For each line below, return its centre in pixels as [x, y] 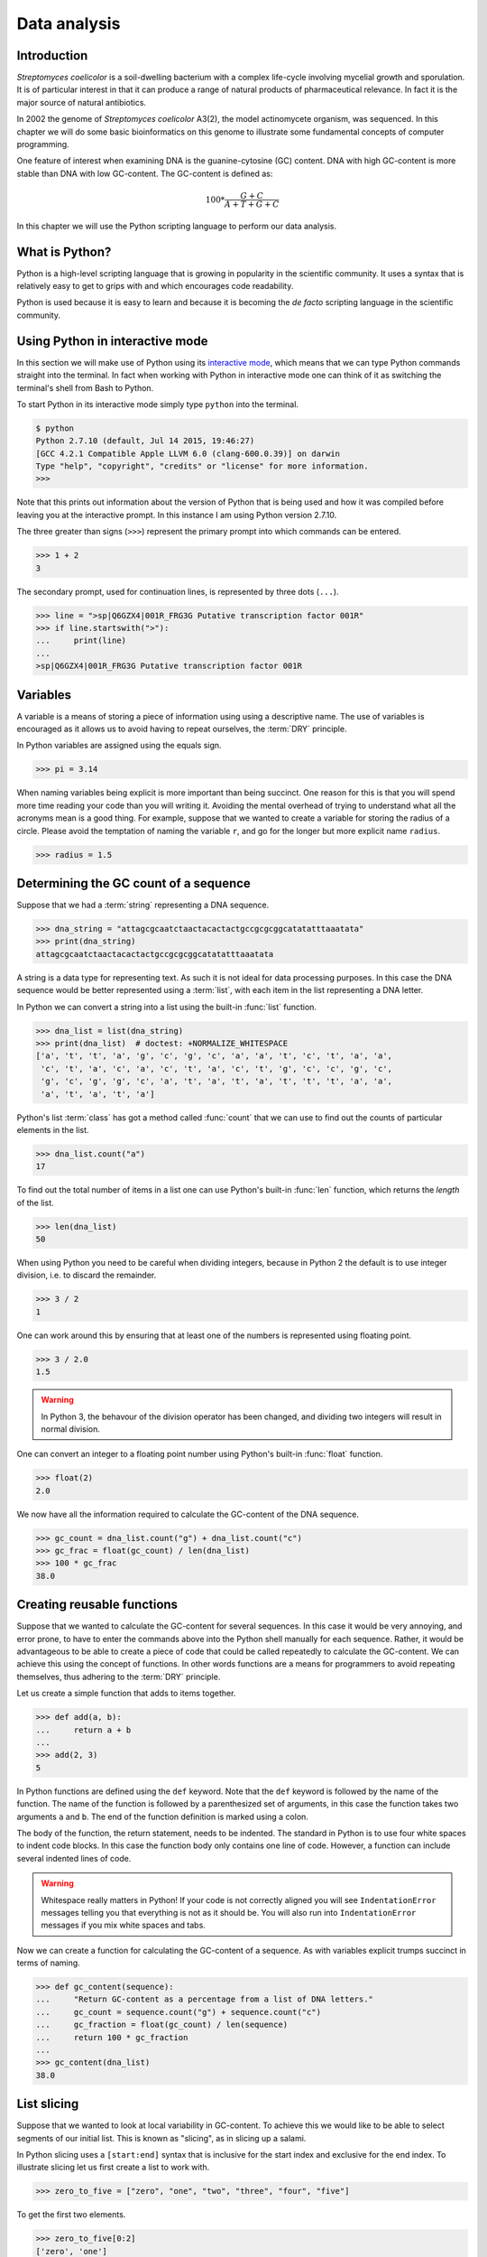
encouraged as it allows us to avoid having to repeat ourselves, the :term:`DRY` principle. [182, 729]
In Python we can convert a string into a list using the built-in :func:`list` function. [167, 1007]
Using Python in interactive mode [112, 341]
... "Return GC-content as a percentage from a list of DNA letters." [205, 1999]
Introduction [52, 56]
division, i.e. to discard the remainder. [87, 1275]
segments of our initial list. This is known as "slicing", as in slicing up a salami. [161, 2138]
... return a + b [83, 1730]
